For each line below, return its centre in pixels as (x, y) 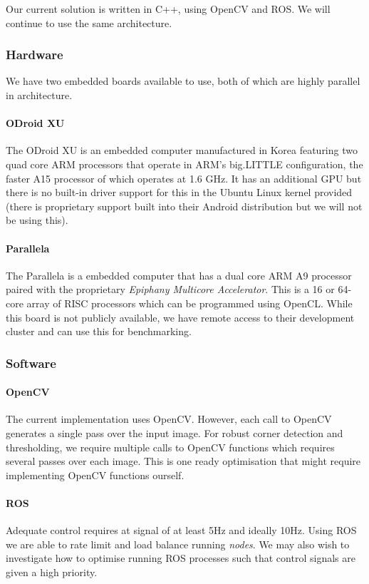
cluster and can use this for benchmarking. (99, 331)
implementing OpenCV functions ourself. (95, 475)
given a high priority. (52, 572)
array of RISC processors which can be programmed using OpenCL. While (189, 303)
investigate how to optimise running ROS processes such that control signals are (181, 558)
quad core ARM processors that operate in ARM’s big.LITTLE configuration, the (184, 164)
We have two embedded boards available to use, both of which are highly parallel (183, 81)
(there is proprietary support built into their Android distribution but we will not (184, 206)
